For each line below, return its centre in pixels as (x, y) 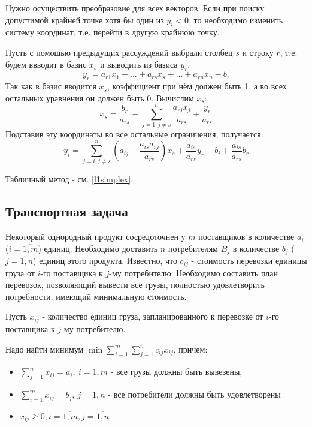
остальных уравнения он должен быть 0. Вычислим (100, 97)
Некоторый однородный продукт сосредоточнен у (96, 237)
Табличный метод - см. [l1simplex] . (69, 179)
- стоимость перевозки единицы (249, 261)
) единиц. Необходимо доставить (98, 248)
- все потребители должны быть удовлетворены (194, 394)
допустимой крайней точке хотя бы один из (85, 19)
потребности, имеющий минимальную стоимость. (96, 296)
